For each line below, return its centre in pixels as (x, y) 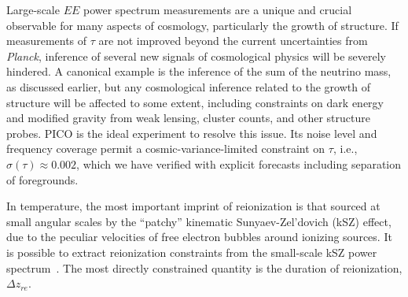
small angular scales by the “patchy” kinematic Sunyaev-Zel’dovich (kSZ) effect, (199, 221)
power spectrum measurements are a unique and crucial (217, 9)
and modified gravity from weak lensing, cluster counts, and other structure (188, 118)
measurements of (47, 41)
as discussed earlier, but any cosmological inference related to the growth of (188, 86)
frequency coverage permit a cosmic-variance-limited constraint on (166, 148)
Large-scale (33, 9)
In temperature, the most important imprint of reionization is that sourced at (193, 206)
